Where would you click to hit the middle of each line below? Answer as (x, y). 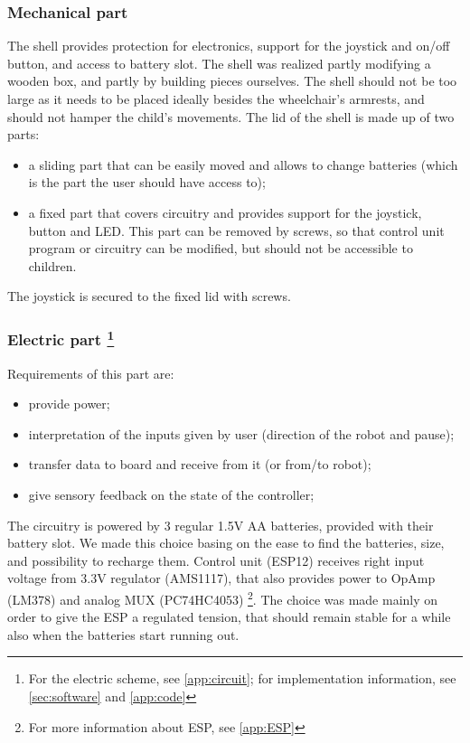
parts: (23, 134)
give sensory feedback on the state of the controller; (171, 494)
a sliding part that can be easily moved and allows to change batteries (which (243, 164)
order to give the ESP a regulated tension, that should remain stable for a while (229, 617)
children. (52, 265)
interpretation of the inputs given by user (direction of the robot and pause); (241, 433)
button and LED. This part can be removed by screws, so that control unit (236, 230)
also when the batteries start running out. (123, 634)
